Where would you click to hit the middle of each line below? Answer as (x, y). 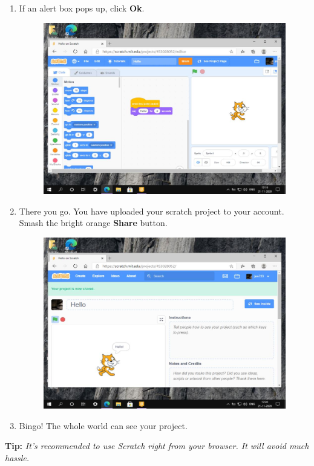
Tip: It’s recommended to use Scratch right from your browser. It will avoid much (157, 446)
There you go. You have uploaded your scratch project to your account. (152, 211)
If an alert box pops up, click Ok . (82, 8)
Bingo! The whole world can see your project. (103, 425)
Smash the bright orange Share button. (93, 223)
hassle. (17, 457)
